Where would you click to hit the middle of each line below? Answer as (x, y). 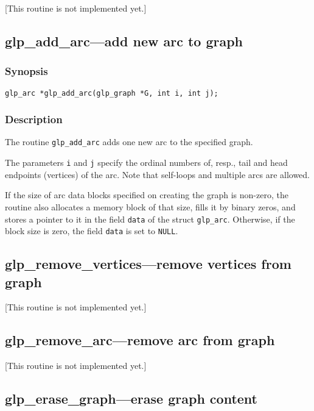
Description (34, 119)
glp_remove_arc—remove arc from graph (140, 340)
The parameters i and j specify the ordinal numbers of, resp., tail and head (146, 163)
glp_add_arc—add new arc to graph (124, 41)
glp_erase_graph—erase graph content (131, 398)
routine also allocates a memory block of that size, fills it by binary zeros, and (150, 206)
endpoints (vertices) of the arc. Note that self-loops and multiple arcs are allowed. (158, 174)
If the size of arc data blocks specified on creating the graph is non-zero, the (147, 195)
